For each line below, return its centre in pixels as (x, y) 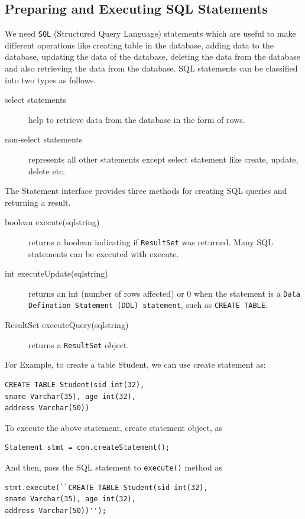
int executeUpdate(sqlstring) (56, 273)
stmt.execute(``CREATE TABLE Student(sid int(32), (106, 487)
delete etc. (47, 171)
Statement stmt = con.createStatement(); (87, 448)
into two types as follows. (51, 80)
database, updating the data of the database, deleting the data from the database (153, 56)
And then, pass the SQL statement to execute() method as (113, 467)
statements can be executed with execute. (104, 253)
